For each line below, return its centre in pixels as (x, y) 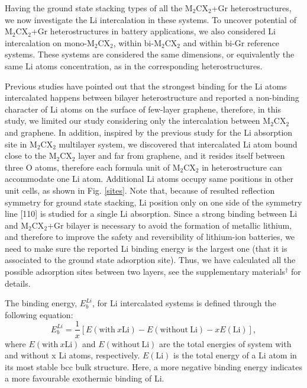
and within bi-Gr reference (231, 42)
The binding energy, (41, 303)
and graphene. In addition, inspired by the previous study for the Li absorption (149, 132)
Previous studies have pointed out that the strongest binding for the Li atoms (146, 86)
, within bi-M (138, 42)
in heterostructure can (242, 167)
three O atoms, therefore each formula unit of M (93, 167)
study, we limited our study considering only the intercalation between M (138, 121)
